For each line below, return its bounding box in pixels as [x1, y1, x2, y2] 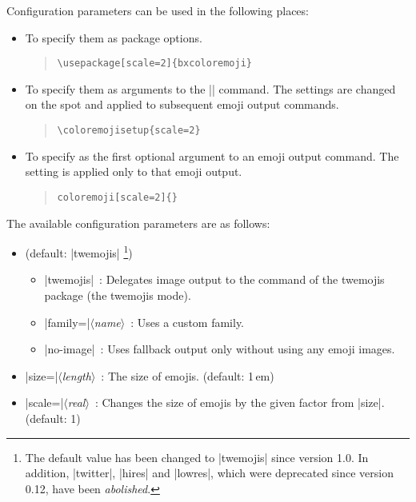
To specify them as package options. [25, 29, 202, 46]
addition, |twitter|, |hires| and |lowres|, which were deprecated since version [25, 464, 394, 481]
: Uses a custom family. [130, 313, 244, 330]
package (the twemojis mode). [44, 286, 191, 303]
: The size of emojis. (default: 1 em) [101, 367, 274, 384]
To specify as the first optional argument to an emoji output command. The [25, 147, 399, 164]
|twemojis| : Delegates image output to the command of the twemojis [44, 271, 385, 288]
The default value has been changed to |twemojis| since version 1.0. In [25, 448, 369, 465]
